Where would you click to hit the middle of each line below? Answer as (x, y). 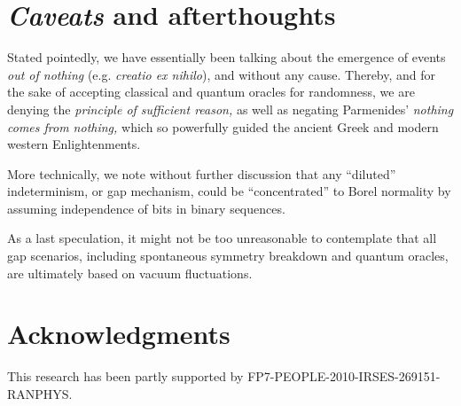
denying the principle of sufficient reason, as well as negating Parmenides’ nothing (230, 109)
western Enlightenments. (74, 144)
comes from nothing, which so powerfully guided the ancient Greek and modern (223, 126)
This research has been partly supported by (125, 376)
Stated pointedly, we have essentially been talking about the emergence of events (227, 57)
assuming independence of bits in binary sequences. (146, 208)
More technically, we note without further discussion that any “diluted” (202, 173)
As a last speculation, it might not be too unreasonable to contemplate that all (222, 238)
